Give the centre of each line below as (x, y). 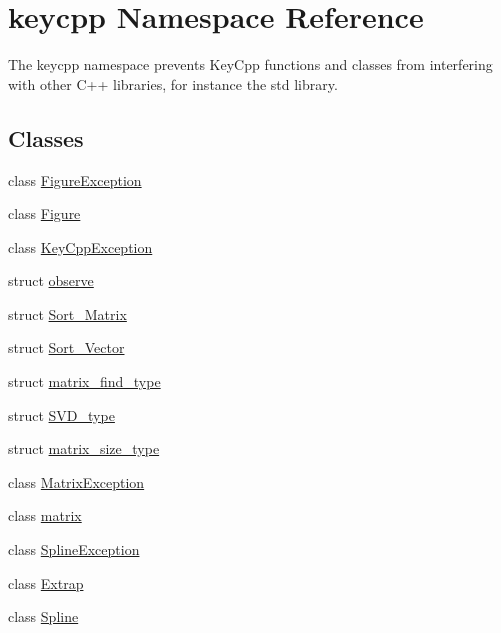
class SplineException (74, 549)
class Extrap (46, 582)
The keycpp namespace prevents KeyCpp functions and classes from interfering (250, 64)
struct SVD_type (61, 414)
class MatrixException (76, 481)
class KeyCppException (80, 246)
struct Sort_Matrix (67, 313)
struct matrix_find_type (84, 381)
